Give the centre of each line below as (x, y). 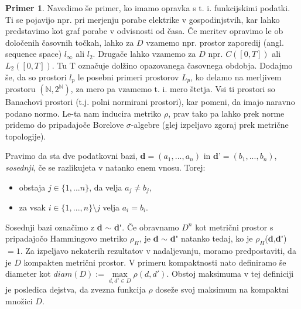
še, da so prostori (36, 77)
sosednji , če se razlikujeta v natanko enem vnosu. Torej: (105, 167)
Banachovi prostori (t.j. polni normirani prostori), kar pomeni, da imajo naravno (150, 102)
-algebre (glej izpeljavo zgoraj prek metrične (210, 125)
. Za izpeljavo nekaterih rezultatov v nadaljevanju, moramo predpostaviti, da (158, 251)
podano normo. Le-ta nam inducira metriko (83, 113)
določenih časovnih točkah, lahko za (70, 42)
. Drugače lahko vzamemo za (144, 54)
